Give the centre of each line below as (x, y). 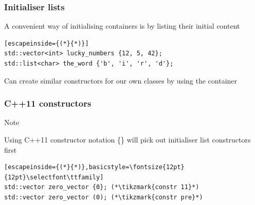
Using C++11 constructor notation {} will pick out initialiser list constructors (128, 139)
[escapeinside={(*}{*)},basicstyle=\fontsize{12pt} (94, 167)
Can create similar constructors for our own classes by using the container (121, 80)
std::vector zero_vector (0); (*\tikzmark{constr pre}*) (104, 197)
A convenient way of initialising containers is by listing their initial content (122, 26)
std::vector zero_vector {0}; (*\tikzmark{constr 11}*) (102, 187)
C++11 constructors (48, 103)
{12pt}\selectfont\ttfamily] (54, 177)
